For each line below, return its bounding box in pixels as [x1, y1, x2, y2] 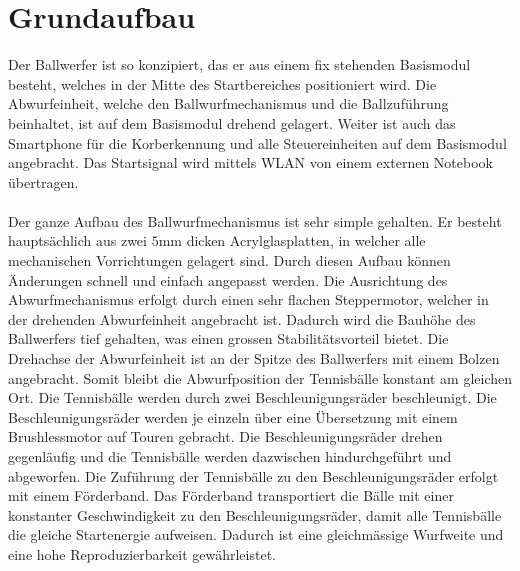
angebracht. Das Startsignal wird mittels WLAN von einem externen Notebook [8, 152, 493, 173]
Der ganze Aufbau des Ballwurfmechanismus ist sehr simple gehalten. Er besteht [8, 210, 502, 231]
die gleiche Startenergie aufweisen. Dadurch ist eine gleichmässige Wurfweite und [8, 524, 504, 545]
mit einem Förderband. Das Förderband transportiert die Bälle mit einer [8, 485, 454, 506]
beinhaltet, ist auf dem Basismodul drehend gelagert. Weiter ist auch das [8, 112, 456, 133]
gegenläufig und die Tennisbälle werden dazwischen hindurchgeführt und [8, 446, 452, 466]
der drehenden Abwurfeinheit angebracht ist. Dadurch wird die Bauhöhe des [8, 308, 476, 329]
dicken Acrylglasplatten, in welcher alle [186, 230, 426, 251]
